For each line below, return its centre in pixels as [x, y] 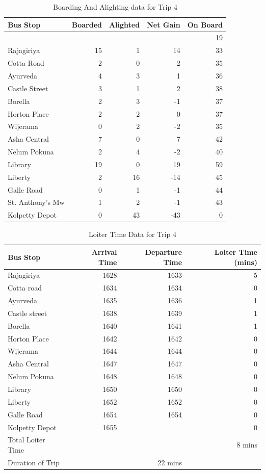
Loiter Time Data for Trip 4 [132, 234]
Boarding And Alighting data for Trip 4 [115, 7]
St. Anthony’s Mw [36, 202]
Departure [164, 252]
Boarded [87, 24]
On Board [205, 24]
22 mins [170, 462]
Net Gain [164, 24]
